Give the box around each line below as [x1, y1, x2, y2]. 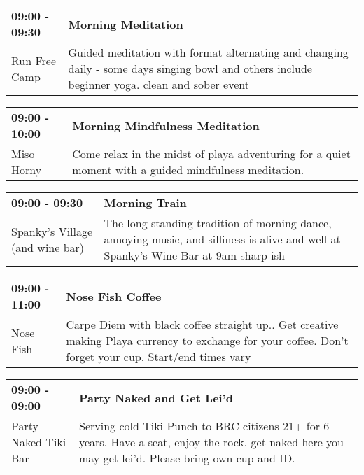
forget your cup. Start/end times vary [66, 348, 251, 364]
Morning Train [104, 194, 187, 211]
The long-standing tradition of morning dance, [104, 215, 332, 231]
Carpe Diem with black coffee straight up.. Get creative [66, 316, 339, 332]
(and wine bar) [11, 239, 85, 255]
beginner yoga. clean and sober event [68, 76, 249, 92]
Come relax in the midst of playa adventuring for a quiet [72, 146, 351, 162]
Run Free [11, 52, 57, 69]
